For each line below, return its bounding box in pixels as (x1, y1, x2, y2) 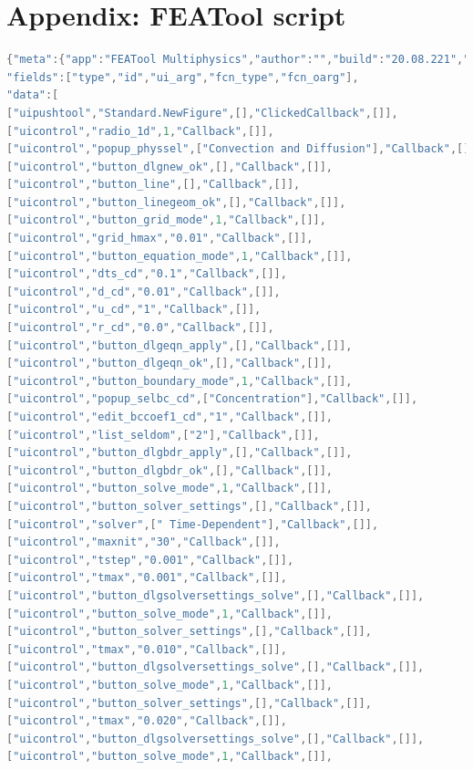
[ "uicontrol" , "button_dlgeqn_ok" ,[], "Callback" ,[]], (6, 357, 333, 370)
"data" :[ (6, 88, 59, 102)
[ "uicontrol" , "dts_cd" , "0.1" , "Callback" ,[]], (6, 267, 287, 281)
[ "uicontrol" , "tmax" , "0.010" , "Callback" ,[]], (6, 642, 287, 656)
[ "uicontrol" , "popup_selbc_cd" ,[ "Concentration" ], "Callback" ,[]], (6, 392, 418, 406)
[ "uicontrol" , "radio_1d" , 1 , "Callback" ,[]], (6, 124, 274, 138)
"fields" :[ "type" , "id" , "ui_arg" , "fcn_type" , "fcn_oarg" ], (6, 70, 359, 84)
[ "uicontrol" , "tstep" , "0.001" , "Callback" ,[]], (6, 553, 294, 567)
